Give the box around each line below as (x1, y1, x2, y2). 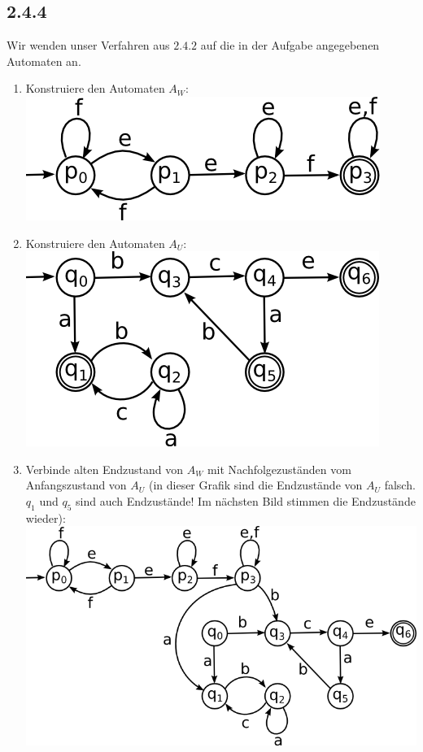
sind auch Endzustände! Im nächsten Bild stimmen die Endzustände (76, 492, 416, 509)
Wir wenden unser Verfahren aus (7, 37, 170, 54)
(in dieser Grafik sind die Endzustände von (148, 476, 363, 493)
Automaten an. (7, 52, 81, 69)
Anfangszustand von (25, 476, 127, 493)
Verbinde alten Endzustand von (25, 460, 184, 477)
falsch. (384, 476, 416, 493)
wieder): (25, 509, 66, 526)
